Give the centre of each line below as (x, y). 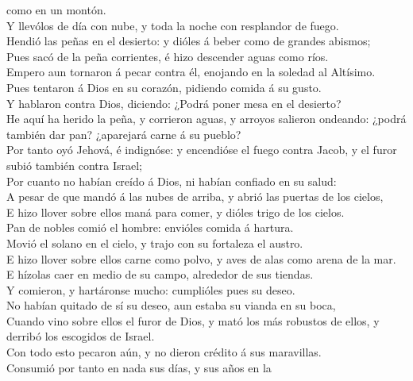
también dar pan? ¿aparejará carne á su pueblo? (124, 134)
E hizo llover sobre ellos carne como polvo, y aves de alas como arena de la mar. (201, 258)
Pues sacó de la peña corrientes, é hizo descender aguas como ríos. (168, 56)
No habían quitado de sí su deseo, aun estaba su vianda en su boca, (171, 305)
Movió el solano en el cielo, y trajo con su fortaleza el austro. (155, 242)
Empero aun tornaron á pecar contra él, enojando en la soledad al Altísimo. (191, 72)
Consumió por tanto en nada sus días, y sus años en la (139, 367)
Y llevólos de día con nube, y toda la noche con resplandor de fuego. (173, 25)
